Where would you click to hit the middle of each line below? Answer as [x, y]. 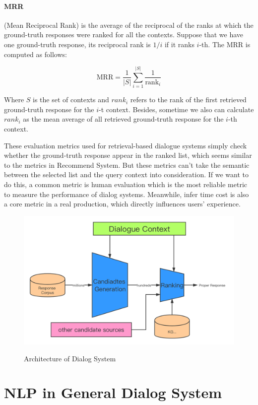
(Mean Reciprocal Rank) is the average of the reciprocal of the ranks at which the [129, 25]
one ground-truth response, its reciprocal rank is [77, 44]
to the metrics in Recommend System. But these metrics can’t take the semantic [127, 165]
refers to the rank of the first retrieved [188, 100]
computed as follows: [35, 54]
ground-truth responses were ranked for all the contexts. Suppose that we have [124, 34]
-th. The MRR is [225, 44]
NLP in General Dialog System [113, 392]
